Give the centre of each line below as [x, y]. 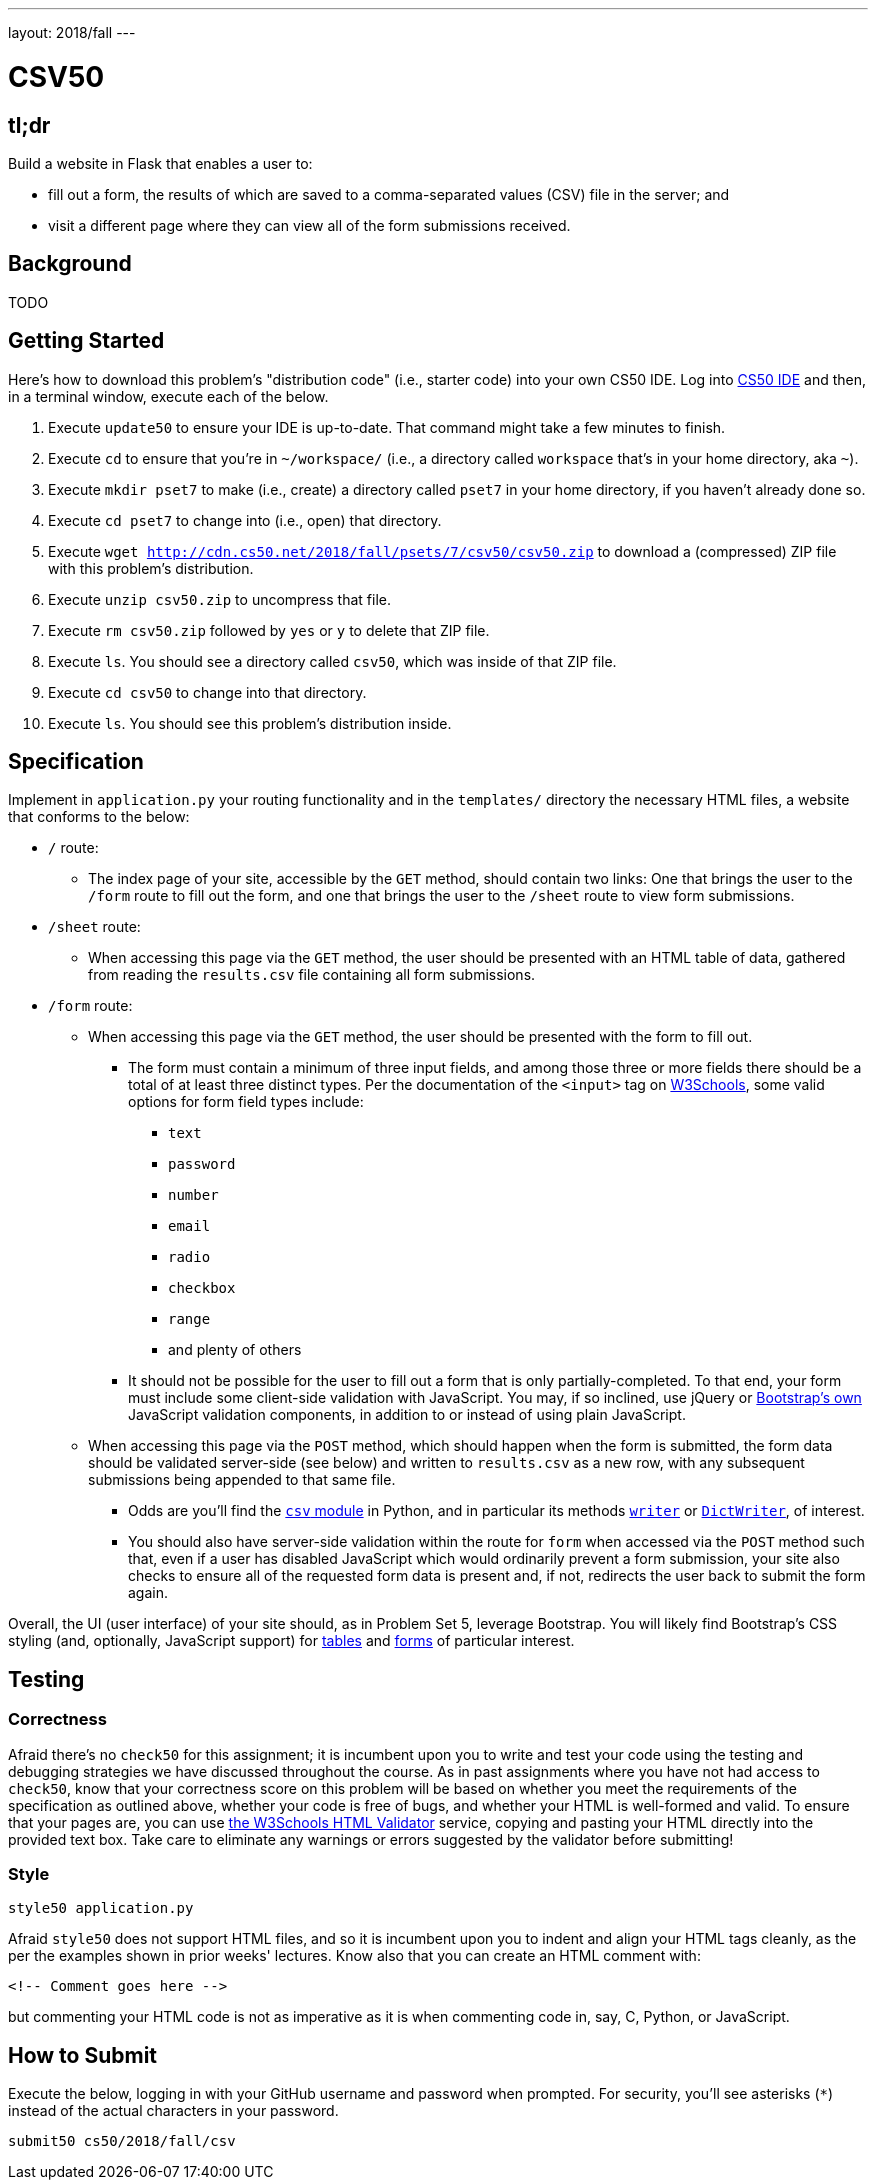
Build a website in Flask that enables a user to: [160, 163]
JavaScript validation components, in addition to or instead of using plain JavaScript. [407, 1415]
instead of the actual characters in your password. [173, 2111]
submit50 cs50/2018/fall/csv [122, 2141]
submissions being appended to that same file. [242, 1480]
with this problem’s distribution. [151, 568]
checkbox [202, 1288]
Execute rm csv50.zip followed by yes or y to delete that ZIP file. [269, 630]
